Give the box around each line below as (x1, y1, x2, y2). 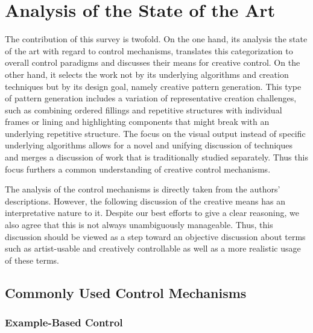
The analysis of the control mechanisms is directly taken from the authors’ (5, 183, 280, 195)
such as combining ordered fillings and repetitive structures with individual (5, 103, 282, 116)
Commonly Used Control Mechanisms (5, 283, 247, 302)
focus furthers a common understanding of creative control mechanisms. (5, 162, 271, 175)
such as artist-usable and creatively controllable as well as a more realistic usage (5, 242, 301, 255)
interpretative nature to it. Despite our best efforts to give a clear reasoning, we (5, 206, 300, 219)
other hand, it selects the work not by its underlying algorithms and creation (5, 68, 289, 80)
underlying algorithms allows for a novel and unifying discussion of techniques (5, 139, 293, 151)
